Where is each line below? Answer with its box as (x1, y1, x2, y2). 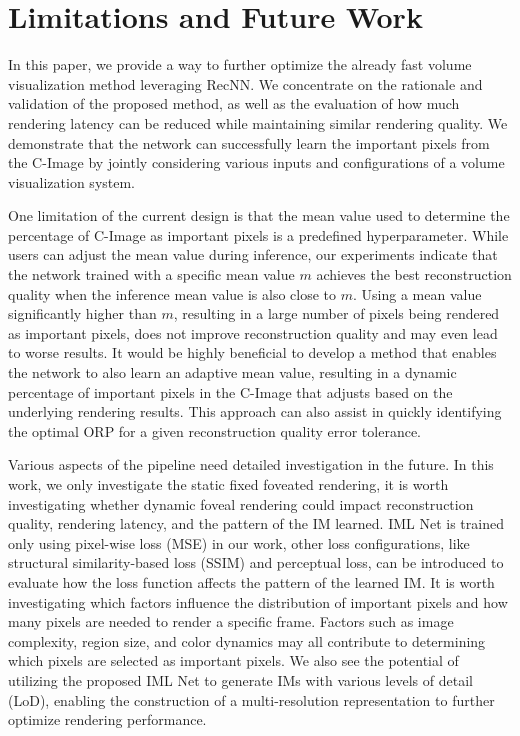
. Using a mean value (353, 283, 482, 304)
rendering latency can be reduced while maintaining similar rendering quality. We (8, 112, 508, 133)
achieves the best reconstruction (316, 264, 512, 285)
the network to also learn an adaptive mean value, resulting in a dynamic (8, 362, 457, 383)
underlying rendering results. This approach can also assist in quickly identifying (8, 401, 502, 422)
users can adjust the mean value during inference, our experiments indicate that (8, 244, 498, 265)
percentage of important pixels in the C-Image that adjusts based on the (8, 381, 453, 402)
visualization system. (8, 171, 136, 192)
